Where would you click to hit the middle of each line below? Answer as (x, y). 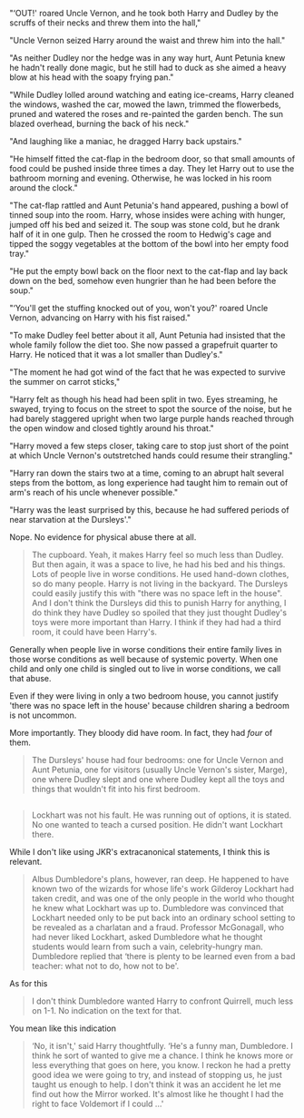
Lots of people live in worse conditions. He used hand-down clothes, (160, 574)
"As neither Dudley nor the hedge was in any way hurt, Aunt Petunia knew (147, 58)
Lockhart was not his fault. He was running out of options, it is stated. (162, 815)
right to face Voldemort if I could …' (98, 1104)
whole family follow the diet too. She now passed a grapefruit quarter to (144, 345)
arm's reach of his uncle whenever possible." (94, 492)
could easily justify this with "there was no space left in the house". (157, 593)
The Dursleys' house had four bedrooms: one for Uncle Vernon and (157, 760)
